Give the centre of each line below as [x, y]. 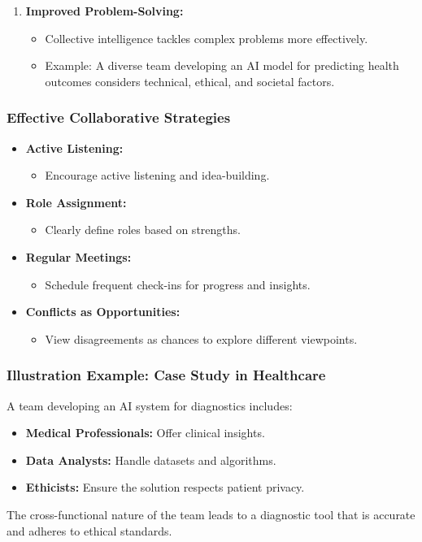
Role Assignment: [76, 202]
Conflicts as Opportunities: [103, 312]
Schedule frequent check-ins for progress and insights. [178, 284]
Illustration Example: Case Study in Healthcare [166, 375]
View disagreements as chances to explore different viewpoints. [201, 338]
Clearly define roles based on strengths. [143, 230]
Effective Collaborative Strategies [119, 117]
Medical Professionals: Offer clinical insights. [145, 433]
